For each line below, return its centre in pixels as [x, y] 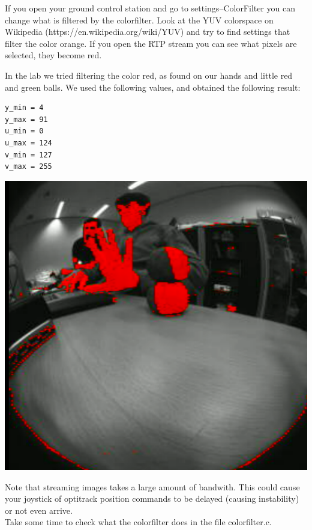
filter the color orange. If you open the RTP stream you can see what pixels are [151, 43]
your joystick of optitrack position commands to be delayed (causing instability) [152, 498]
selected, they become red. [53, 55]
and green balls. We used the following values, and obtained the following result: [153, 87]
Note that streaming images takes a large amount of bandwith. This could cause [152, 486]
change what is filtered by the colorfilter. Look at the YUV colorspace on [139, 20]
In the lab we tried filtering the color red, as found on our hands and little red [149, 75]
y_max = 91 [26, 119]
